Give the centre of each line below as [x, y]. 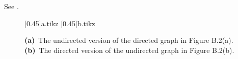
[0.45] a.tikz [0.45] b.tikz [60, 23]
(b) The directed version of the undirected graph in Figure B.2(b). [129, 50]
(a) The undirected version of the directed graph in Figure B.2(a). [129, 40]
